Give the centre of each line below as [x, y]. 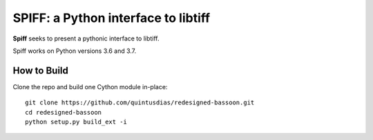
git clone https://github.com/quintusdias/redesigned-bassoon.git [140, 103]
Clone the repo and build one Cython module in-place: [90, 86]
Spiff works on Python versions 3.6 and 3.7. [75, 51]
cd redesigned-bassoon [64, 112]
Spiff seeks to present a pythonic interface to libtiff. [86, 38]
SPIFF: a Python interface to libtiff [112, 18]
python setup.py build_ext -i [76, 122]
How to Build [41, 70]
